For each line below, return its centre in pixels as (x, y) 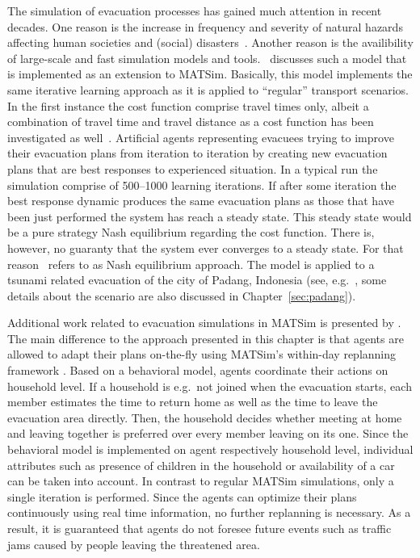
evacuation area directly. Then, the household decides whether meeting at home (205, 417)
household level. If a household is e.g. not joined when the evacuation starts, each (210, 386)
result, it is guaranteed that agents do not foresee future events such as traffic (199, 528)
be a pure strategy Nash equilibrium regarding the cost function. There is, (191, 232)
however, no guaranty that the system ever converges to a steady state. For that (206, 248)
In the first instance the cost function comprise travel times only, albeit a (188, 105)
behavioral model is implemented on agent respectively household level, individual (210, 449)
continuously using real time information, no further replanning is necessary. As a (209, 512)
